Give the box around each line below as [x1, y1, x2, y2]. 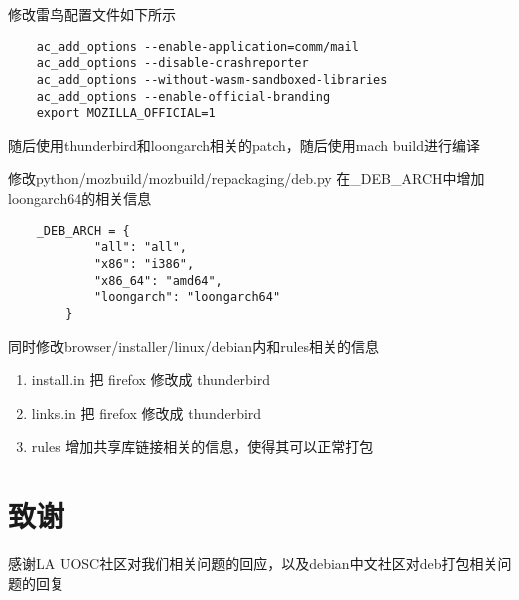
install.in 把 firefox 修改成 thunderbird [31, 369, 271, 390]
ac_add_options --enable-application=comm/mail [36, 39, 359, 54]
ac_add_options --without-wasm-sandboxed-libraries [36, 72, 388, 87]
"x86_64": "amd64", [93, 273, 223, 288]
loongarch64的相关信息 [8, 188, 152, 209]
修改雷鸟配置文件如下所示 [8, 4, 176, 24]
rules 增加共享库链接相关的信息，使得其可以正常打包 [31, 436, 374, 457]
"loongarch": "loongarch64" [93, 290, 281, 305]
